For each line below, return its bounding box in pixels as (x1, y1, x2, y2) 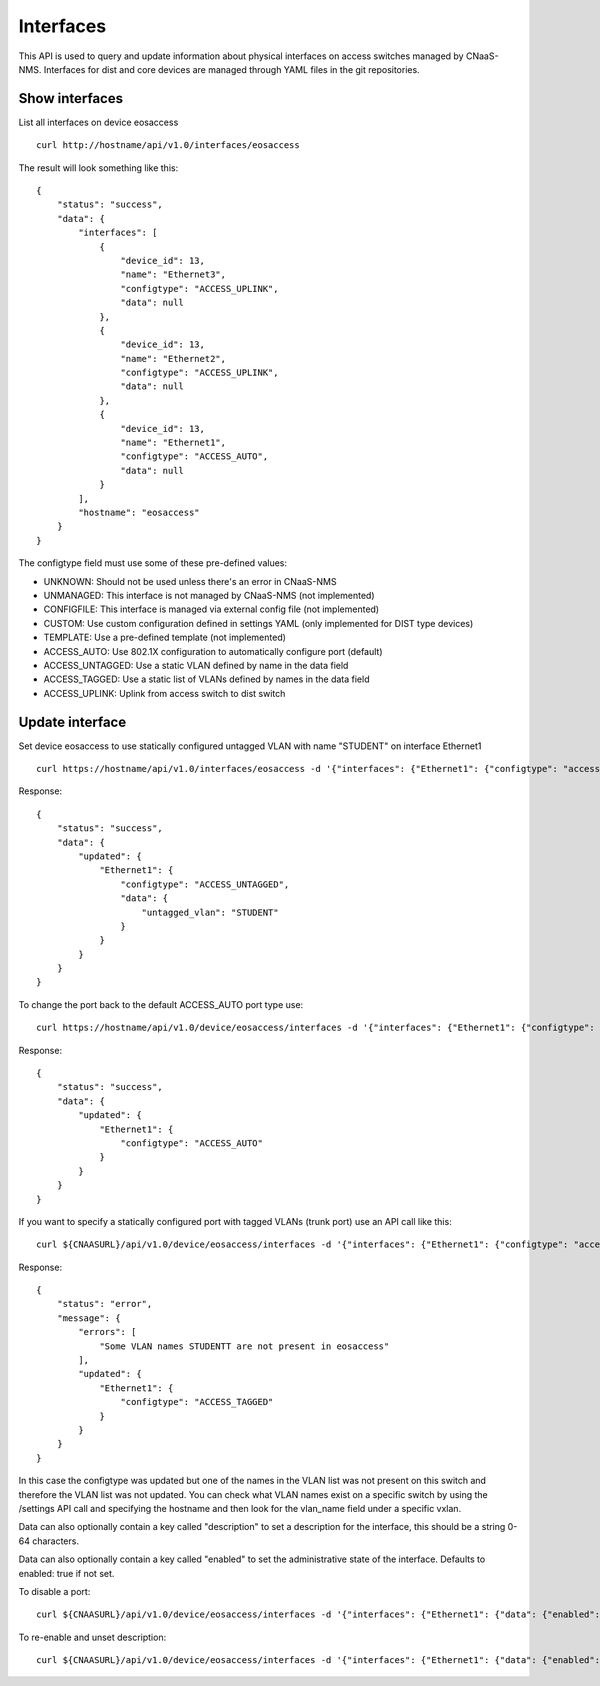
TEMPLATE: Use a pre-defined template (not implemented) (43, 631, 287, 644)
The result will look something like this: (18, 161, 179, 174)
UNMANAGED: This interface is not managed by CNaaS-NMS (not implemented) (43, 589, 375, 601)
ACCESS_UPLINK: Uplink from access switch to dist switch (43, 687, 286, 699)
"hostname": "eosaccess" (78, 507, 200, 518)
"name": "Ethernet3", (120, 269, 227, 280)
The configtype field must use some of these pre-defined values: (18, 557, 288, 569)
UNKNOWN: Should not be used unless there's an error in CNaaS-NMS (43, 575, 337, 587)
